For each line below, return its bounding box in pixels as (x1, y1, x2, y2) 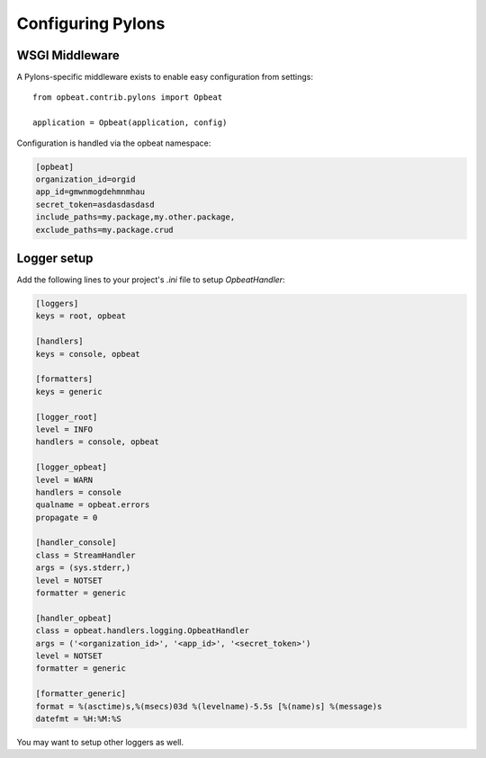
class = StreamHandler (35, 549, 136, 560)
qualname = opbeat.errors (35, 500, 150, 510)
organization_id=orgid (35, 174, 136, 184)
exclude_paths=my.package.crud (35, 225, 175, 235)
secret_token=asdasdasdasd (35, 199, 155, 210)
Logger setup (16, 250, 94, 265)
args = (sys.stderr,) (35, 563, 131, 573)
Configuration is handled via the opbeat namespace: (16, 138, 211, 148)
